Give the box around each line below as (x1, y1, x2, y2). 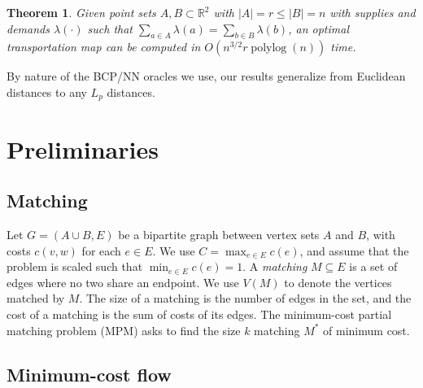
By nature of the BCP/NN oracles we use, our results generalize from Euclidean (7, 68, 406, 85)
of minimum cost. (323, 321, 410, 338)
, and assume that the (299, 242, 409, 259)
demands (7, 20, 50, 37)
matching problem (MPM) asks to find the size (7, 321, 241, 338)
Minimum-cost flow (7, 361, 172, 386)
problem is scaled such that (7, 258, 143, 275)
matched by (7, 290, 65, 307)
